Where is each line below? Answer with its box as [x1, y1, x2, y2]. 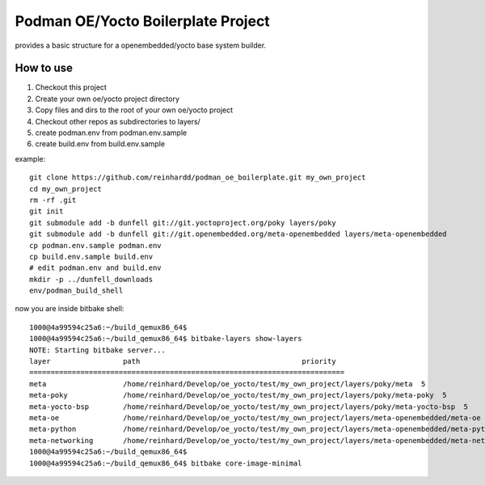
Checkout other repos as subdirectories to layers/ [35, 116, 201, 126]
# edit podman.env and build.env [29, 264, 162, 272]
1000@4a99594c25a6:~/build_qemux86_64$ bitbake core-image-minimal [29, 458, 302, 468]
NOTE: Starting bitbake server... [29, 345, 166, 355]
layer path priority [29, 356, 336, 366]
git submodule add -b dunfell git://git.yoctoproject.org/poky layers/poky [29, 218, 336, 227]
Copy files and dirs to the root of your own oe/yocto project [35, 105, 234, 115]
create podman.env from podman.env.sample [35, 128, 188, 137]
